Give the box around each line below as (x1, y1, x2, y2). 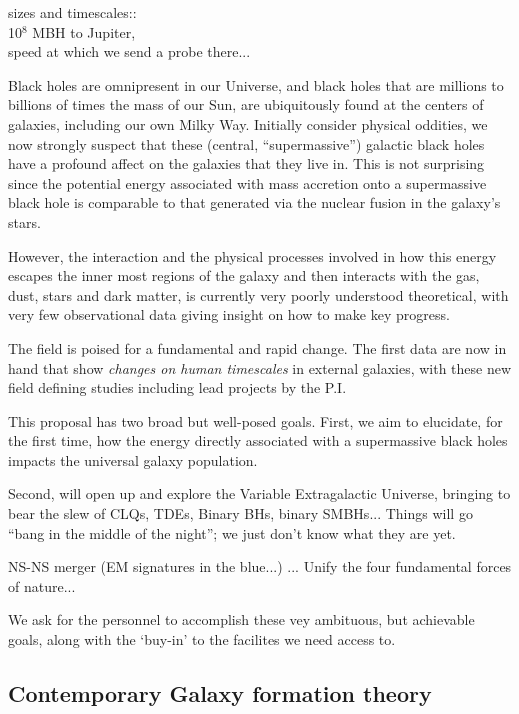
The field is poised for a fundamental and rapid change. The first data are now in (8, 337, 507, 358)
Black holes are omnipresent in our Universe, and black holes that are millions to (8, 74, 504, 95)
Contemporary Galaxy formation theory (8, 678, 432, 709)
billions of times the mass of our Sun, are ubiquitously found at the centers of (8, 94, 484, 115)
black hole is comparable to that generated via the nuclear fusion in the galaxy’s (8, 192, 501, 213)
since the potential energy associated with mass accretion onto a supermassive (8, 172, 487, 193)
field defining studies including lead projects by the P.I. (8, 377, 347, 398)
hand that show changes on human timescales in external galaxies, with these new (8, 357, 512, 378)
